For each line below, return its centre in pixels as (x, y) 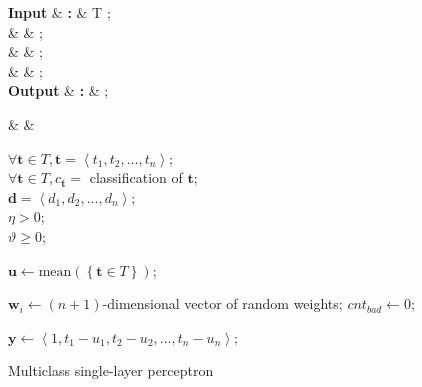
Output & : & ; (58, 90)
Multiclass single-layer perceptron (111, 370)
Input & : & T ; (59, 12)
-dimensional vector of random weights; (222, 303)
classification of (136, 177)
